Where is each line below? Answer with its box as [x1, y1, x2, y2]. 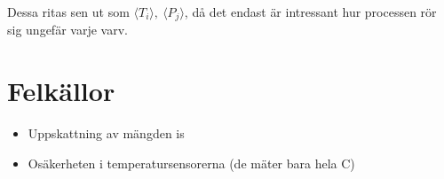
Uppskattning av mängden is [28, 124, 185, 143]
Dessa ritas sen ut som [7, 3, 130, 20]
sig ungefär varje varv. [7, 20, 128, 39]
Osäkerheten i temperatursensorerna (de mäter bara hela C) [28, 153, 355, 172]
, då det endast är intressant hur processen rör [184, 3, 437, 20]
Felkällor [7, 73, 115, 109]
